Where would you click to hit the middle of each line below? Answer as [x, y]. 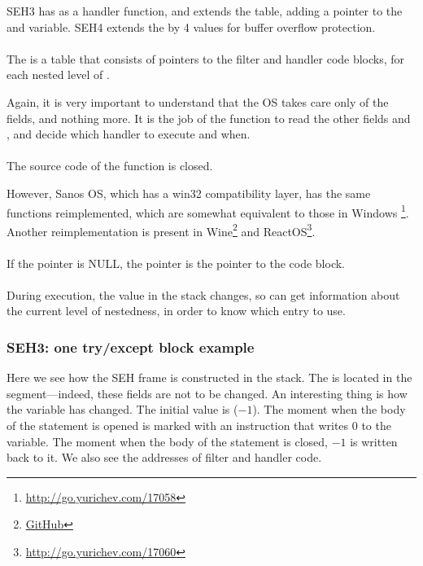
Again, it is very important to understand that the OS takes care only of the [198, 101]
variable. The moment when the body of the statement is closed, [167, 441]
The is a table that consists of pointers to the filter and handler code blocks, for [206, 58]
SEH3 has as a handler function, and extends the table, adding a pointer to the [205, 11]
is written [374, 441]
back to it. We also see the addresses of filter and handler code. [164, 457]
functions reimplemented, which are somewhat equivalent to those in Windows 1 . [208, 211]
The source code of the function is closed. [110, 166]
